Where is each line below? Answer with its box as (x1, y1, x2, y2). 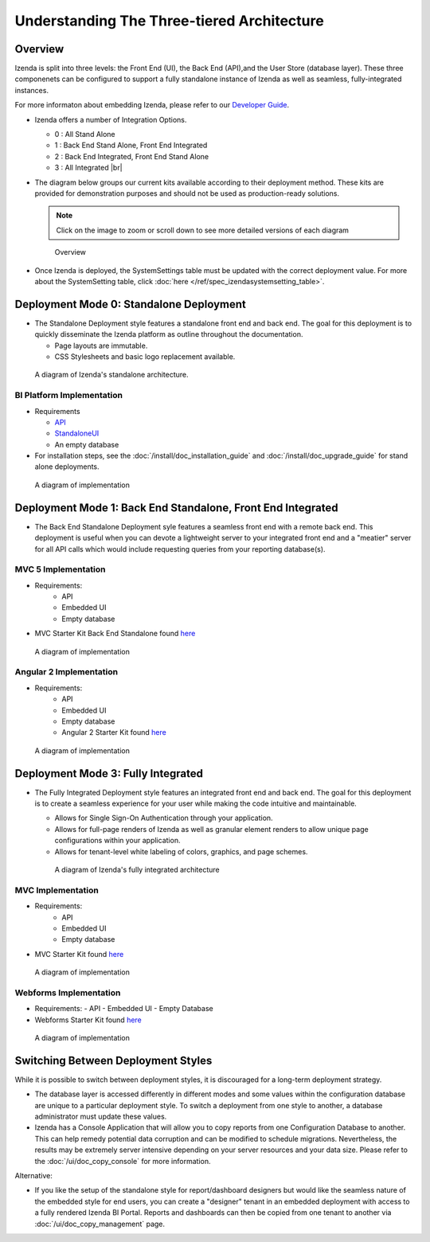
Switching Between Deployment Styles (14, 1053, 213, 1067)
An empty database (54, 439, 119, 449)
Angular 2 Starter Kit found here (61, 728, 166, 737)
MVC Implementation (14, 885, 99, 896)
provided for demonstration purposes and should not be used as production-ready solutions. (34, 188, 340, 198)
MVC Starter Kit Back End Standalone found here (34, 629, 196, 639)
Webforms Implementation (14, 987, 121, 998)
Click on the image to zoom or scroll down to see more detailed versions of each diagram (56, 225, 350, 235)
